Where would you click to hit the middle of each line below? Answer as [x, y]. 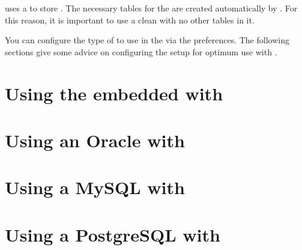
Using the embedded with [114, 93]
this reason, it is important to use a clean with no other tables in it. [130, 20]
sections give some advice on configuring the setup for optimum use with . [141, 51]
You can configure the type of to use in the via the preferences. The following [147, 40]
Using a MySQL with [95, 187]
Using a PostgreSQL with [113, 234]
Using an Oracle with [95, 140]
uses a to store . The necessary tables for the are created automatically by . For [151, 8]
